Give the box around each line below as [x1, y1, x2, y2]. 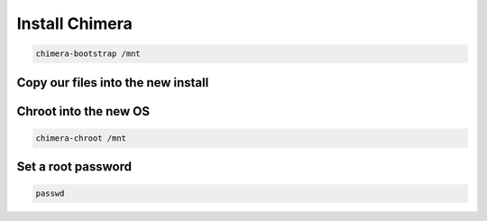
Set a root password [16, 159, 133, 175]
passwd [35, 189, 65, 198]
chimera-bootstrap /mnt [35, 49, 142, 59]
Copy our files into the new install [16, 75, 209, 90]
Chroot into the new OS [16, 104, 151, 119]
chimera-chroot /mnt [35, 133, 126, 143]
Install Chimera [16, 14, 133, 33]
